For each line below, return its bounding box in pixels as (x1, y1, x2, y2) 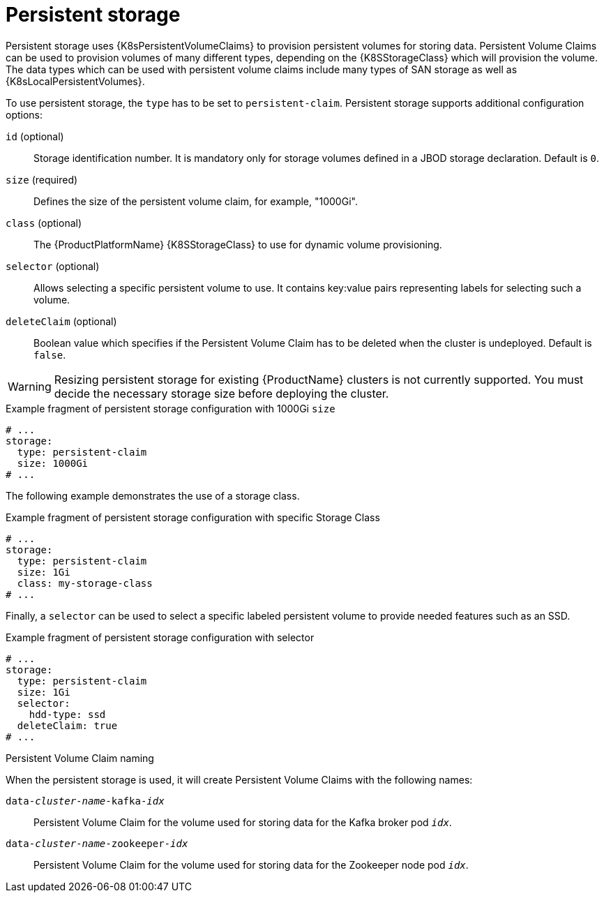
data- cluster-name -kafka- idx (6, 795, 165, 807)
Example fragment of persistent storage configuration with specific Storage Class (6, 511, 380, 523)
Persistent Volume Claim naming (6, 751, 154, 764)
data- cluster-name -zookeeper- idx (6, 837, 188, 849)
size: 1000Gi (17, 457, 89, 469)
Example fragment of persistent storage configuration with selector (6, 631, 315, 643)
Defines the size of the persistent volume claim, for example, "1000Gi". (33, 195, 358, 207)
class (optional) (6, 216, 82, 229)
